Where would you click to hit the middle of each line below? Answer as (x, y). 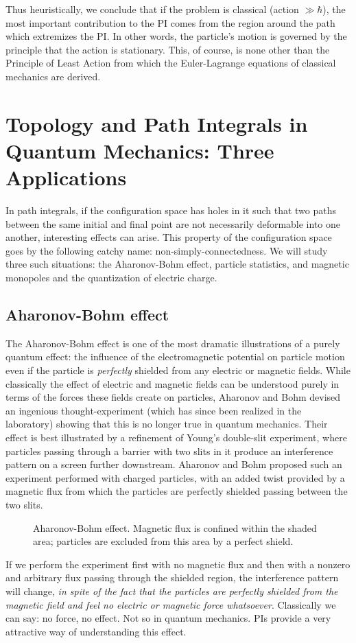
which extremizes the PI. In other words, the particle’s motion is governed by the (176, 36)
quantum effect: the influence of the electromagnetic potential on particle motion (175, 356)
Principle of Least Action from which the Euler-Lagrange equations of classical (171, 63)
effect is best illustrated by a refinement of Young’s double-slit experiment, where (176, 437)
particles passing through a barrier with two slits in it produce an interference (169, 451)
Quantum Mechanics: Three (140, 150)
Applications (66, 177)
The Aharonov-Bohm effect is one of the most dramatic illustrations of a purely (173, 343)
